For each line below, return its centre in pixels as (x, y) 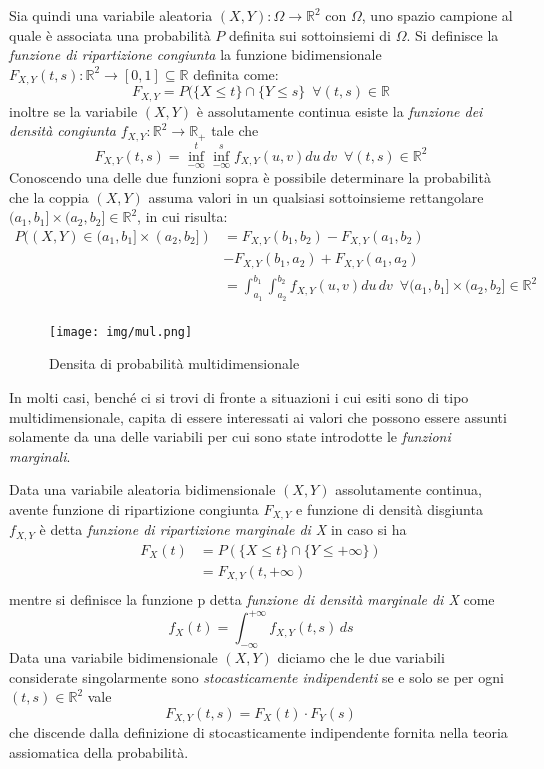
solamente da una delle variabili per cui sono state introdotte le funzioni (230, 436)
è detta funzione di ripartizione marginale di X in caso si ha (223, 529)
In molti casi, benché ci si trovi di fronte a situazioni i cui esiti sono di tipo (239, 396)
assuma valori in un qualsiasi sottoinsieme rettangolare (316, 196)
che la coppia (49, 196)
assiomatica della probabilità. (99, 752)
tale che (235, 130)
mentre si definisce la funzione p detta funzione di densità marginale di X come (252, 599)
